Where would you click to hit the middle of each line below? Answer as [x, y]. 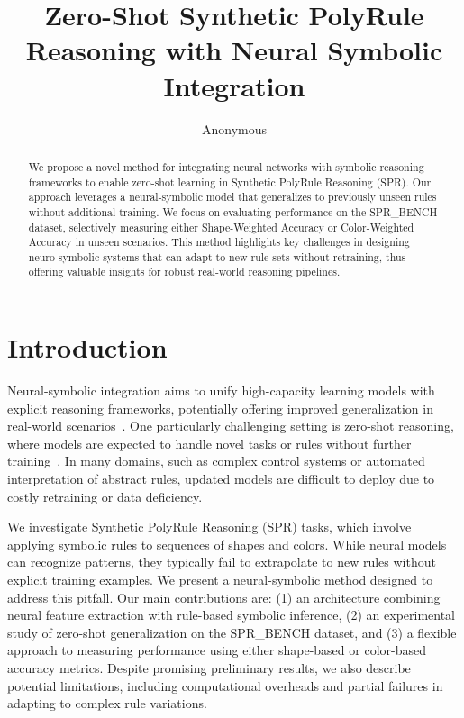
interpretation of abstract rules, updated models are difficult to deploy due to [221, 479]
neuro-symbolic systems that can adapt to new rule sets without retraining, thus [217, 256]
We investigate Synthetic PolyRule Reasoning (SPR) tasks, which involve [209, 527]
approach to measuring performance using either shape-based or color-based [217, 650]
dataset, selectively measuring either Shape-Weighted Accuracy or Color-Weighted [221, 227]
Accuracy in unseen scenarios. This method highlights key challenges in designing [219, 242]
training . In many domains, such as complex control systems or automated [216, 461]
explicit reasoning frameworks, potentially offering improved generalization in [220, 408]
